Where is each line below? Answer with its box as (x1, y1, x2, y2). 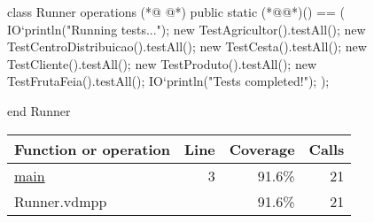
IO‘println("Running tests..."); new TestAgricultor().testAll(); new (7, 19, 366, 38)
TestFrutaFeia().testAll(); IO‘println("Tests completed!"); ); (7, 72, 330, 90)
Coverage (229, 138, 295, 159)
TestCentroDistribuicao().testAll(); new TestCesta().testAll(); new (7, 37, 367, 56)
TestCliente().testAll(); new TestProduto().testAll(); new (7, 54, 316, 73)
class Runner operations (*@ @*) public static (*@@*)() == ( (7, 3, 345, 20)
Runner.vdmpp (14, 190, 107, 211)
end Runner (7, 101, 71, 119)
